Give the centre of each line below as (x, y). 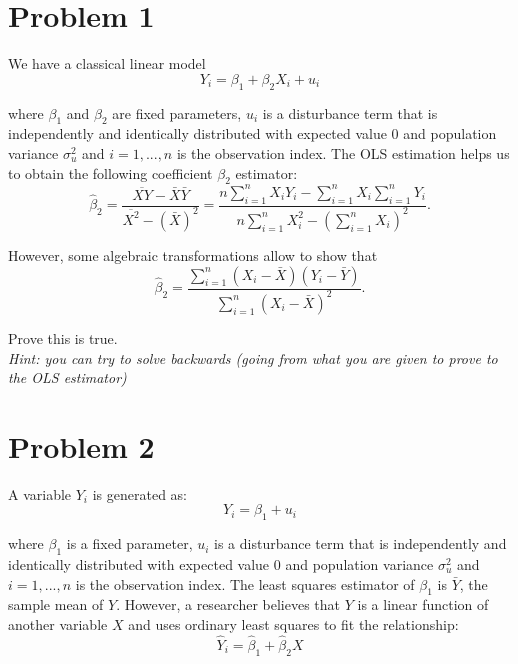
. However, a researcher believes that (228, 604)
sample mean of (56, 604)
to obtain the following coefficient (110, 172)
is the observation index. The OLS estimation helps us (343, 152)
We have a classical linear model (107, 63)
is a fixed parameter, (129, 543)
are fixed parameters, (177, 112)
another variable (58, 624)
